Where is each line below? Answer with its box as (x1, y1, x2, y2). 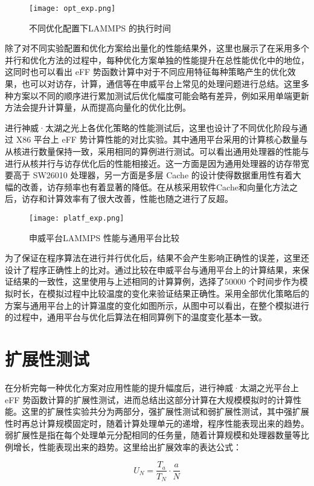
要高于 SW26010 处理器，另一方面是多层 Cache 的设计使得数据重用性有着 (5, 169, 293, 181)
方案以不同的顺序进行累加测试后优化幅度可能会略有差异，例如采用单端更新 (13, 89, 309, 102)
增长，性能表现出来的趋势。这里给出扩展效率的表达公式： (13, 440, 242, 453)
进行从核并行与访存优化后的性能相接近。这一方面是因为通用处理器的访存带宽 (5, 157, 309, 169)
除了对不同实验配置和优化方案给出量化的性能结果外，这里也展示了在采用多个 (5, 42, 309, 54)
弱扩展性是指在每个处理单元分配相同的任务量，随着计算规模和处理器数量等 (5, 429, 301, 441)
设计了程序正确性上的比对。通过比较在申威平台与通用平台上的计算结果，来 (5, 263, 301, 276)
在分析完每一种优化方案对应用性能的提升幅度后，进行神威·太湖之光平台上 (5, 381, 299, 394)
